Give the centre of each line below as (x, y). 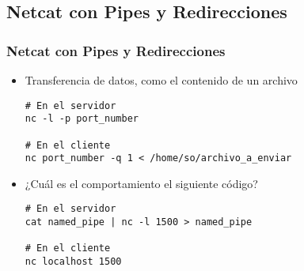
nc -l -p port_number (82, 119)
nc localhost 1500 (73, 262)
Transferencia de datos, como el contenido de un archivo (161, 80)
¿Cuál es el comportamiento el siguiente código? (141, 183)
